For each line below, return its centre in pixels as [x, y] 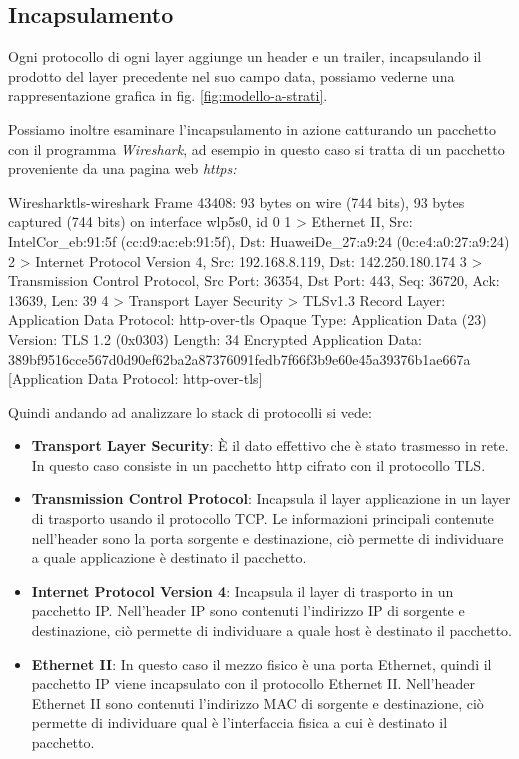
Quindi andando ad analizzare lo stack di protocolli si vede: [190, 411]
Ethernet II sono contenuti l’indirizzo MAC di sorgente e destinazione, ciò [257, 702]
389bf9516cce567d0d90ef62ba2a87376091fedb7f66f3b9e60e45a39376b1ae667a [239, 358]
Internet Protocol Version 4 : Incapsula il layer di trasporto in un [242, 590]
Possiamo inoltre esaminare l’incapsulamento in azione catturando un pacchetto [252, 128]
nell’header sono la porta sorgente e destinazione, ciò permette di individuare [267, 537]
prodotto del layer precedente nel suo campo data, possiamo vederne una [231, 75]
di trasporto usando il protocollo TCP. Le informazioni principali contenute [262, 518]
